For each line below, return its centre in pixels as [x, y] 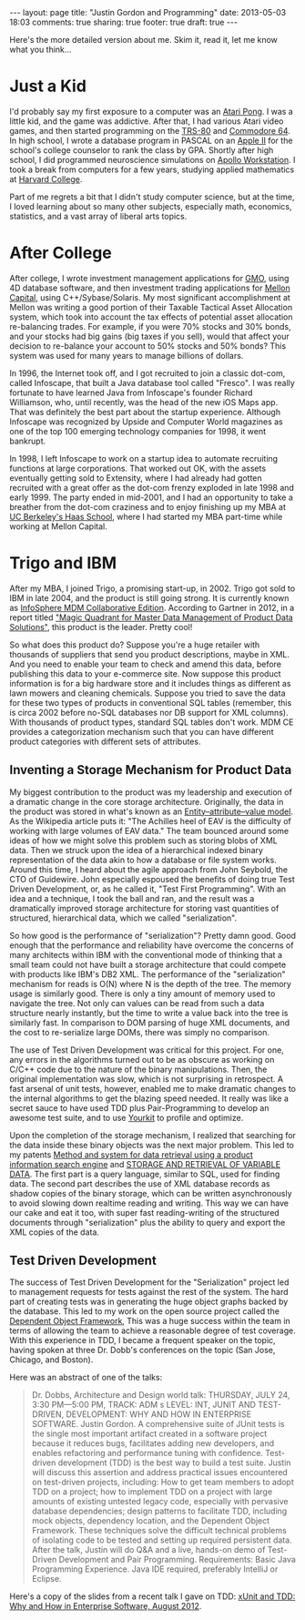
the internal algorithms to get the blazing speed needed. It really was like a [149, 1098]
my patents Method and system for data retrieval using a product [131, 1155]
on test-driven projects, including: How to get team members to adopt [163, 1482]
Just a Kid [48, 86]
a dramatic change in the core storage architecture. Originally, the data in [147, 801]
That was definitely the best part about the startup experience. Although [145, 412]
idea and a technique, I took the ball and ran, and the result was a [132, 898]
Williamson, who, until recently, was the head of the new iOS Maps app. [144, 402]
